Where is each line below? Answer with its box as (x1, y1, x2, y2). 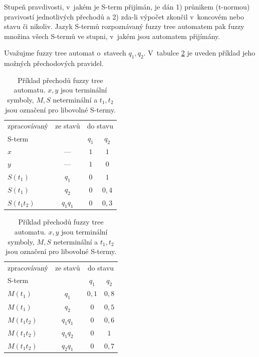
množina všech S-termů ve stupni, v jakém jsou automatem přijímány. (4, 30, 220, 41)
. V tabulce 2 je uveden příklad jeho (143, 47, 255, 58)
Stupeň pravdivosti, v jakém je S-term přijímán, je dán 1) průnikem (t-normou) (4, 1, 250, 11)
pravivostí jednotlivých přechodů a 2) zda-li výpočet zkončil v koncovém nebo (4, 11, 244, 21)
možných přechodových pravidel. (4, 58, 104, 68)
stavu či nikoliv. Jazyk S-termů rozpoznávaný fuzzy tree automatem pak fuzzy (4, 21, 244, 31)
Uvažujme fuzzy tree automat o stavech (4, 47, 126, 58)
